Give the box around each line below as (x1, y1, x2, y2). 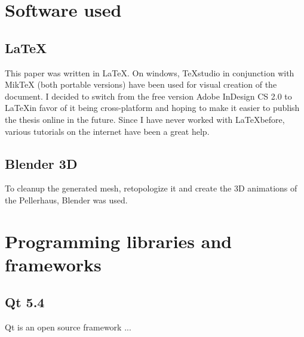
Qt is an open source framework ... (5, 321, 131, 333)
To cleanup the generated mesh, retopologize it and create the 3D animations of (5, 182, 297, 194)
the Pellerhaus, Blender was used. (5, 193, 128, 206)
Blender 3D (5, 154, 78, 172)
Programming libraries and (5, 228, 232, 253)
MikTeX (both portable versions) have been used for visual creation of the (5, 78, 277, 91)
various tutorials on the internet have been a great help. (5, 125, 210, 137)
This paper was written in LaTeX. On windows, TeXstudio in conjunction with (5, 66, 294, 79)
